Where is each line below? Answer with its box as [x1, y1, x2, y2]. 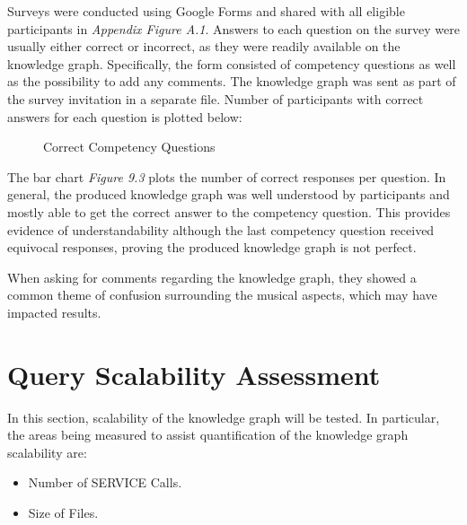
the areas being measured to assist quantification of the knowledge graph [7, 425, 409, 444]
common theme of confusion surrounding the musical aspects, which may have [7, 285, 437, 304]
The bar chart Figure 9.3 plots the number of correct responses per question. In [7, 167, 446, 186]
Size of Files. [28, 503, 99, 521]
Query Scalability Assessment [7, 355, 381, 392]
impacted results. [7, 302, 101, 321]
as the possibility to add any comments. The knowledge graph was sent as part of [7, 72, 456, 91]
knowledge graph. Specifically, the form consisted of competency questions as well [7, 54, 456, 73]
